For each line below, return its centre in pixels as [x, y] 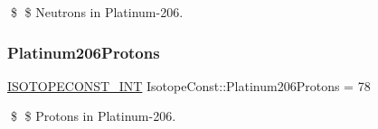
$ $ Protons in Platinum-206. [93, 116]
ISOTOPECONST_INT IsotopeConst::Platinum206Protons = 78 [189, 85]
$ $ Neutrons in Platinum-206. [97, 12]
